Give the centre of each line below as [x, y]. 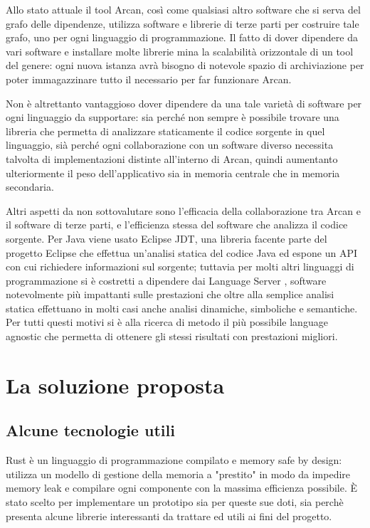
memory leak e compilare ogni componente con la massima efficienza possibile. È [182, 488]
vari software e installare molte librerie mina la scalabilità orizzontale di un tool [180, 51]
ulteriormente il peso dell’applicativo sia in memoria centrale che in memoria [173, 173]
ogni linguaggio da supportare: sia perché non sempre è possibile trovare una [173, 117]
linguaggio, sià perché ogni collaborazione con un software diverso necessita [170, 145]
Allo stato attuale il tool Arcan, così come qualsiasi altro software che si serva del [183, 9]
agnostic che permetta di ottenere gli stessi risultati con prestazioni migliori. [172, 336]
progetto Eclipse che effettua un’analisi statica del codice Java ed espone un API [182, 252]
